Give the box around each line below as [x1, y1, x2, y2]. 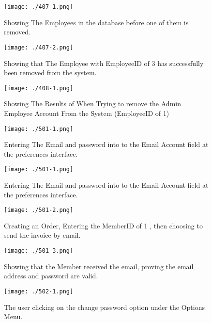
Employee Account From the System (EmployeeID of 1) [4, 108, 169, 118]
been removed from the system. [4, 67, 97, 78]
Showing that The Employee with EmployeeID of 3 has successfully [4, 58, 204, 68]
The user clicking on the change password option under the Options [4, 302, 205, 312]
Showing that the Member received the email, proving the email [4, 261, 194, 271]
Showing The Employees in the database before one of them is [4, 17, 189, 27]
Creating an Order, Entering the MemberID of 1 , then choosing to [4, 220, 203, 230]
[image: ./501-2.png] [4, 207, 74, 214]
